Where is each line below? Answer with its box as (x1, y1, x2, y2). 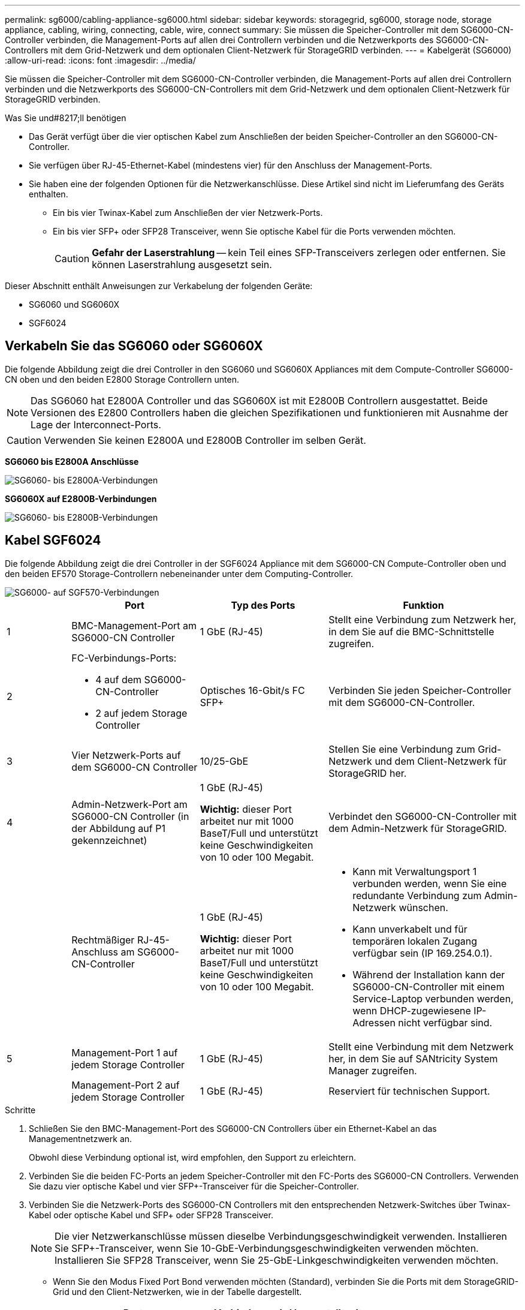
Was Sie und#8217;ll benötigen (5, 113, 126, 123)
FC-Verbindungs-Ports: (71, 651, 177, 664)
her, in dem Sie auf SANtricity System (328, 1052, 498, 1065)
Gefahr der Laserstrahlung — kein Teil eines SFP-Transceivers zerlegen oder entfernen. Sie (92, 247, 506, 259)
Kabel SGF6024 (5, 533, 101, 548)
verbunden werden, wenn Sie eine (352, 877, 507, 890)
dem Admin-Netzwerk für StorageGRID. (328, 822, 507, 834)
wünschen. (399, 901, 448, 914)
